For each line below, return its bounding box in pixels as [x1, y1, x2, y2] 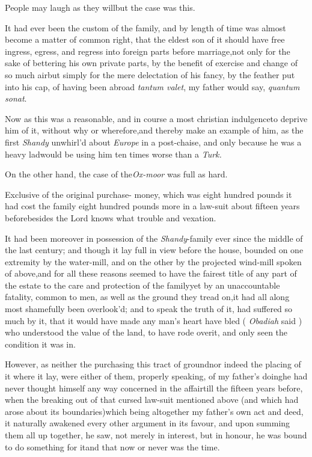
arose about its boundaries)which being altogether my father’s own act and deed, [5, 405, 304, 417]
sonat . [5, 92, 27, 105]
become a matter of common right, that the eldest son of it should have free [5, 33, 285, 46]
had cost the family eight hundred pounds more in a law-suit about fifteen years [5, 200, 300, 212]
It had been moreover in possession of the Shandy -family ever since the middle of [5, 232, 303, 244]
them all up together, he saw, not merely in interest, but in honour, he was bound [5, 429, 307, 441]
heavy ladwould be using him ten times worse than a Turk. [5, 147, 222, 160]
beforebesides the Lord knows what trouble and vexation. [5, 211, 216, 224]
